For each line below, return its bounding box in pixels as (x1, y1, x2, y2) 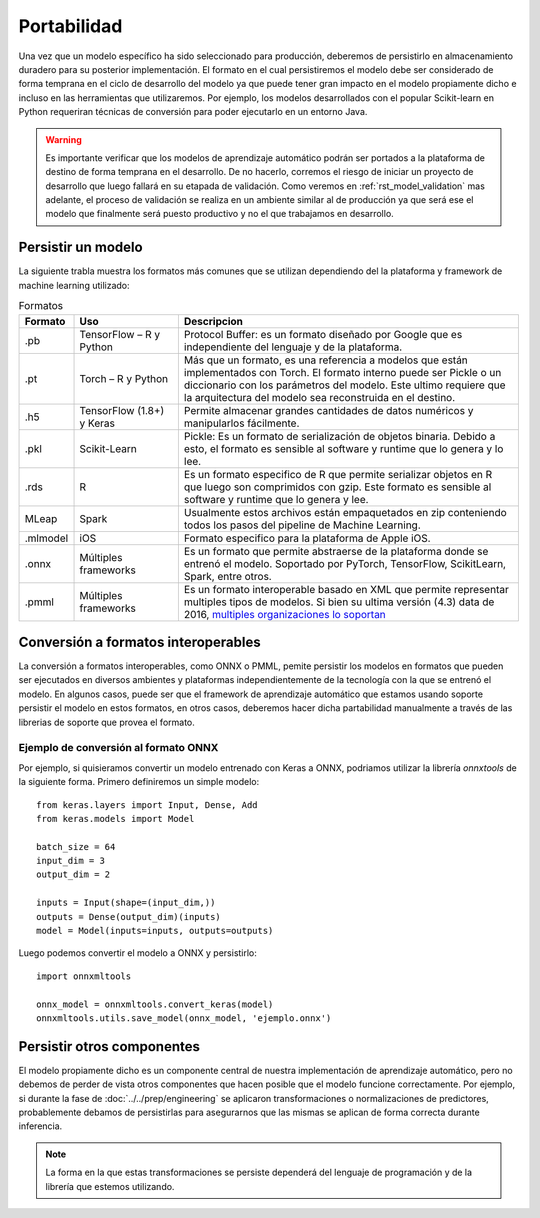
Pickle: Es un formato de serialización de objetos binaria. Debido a (183, 429, 496, 443)
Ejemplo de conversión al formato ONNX (18, 741, 219, 755)
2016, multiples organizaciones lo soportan (183, 607, 387, 621)
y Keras (79, 416, 115, 430)
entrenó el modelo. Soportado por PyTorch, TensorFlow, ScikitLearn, (183, 556, 507, 570)
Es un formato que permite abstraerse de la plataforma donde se (183, 544, 489, 558)
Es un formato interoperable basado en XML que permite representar (183, 582, 509, 596)
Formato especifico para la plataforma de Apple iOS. (183, 531, 431, 545)
